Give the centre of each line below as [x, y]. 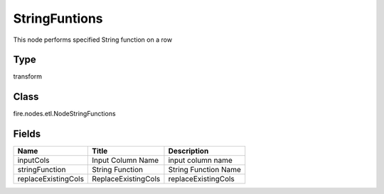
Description [188, 151]
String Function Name [205, 170]
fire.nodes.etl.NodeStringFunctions [65, 114]
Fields [27, 134]
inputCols [33, 161]
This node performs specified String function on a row [93, 40]
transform [28, 76]
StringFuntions [58, 18]
